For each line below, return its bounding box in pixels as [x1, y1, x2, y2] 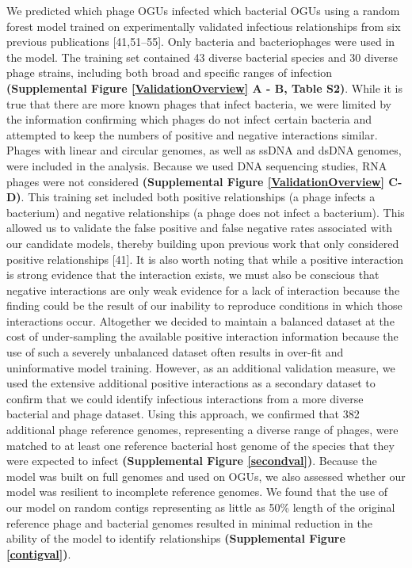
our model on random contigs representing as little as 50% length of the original [6, 499, 395, 515]
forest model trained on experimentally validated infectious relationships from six [6, 17, 401, 34]
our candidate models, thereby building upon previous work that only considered [6, 234, 399, 251]
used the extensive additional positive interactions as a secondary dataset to [6, 375, 376, 391]
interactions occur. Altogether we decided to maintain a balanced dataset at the [6, 312, 395, 329]
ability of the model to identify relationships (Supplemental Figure [6, 530, 345, 547]
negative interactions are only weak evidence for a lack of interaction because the [6, 281, 400, 298]
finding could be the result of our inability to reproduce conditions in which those [6, 297, 402, 314]
